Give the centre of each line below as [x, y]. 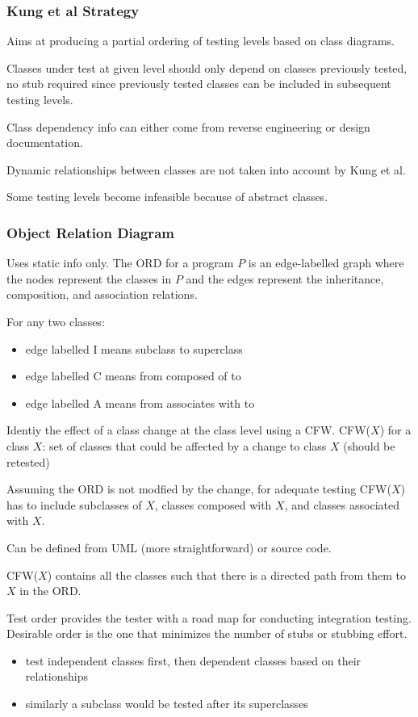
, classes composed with [213, 504]
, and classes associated [342, 504]
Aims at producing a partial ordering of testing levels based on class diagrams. [201, 41]
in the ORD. [50, 591]
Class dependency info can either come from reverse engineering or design [188, 126]
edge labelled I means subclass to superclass [134, 348]
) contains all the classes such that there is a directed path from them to [226, 574]
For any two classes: [56, 321]
